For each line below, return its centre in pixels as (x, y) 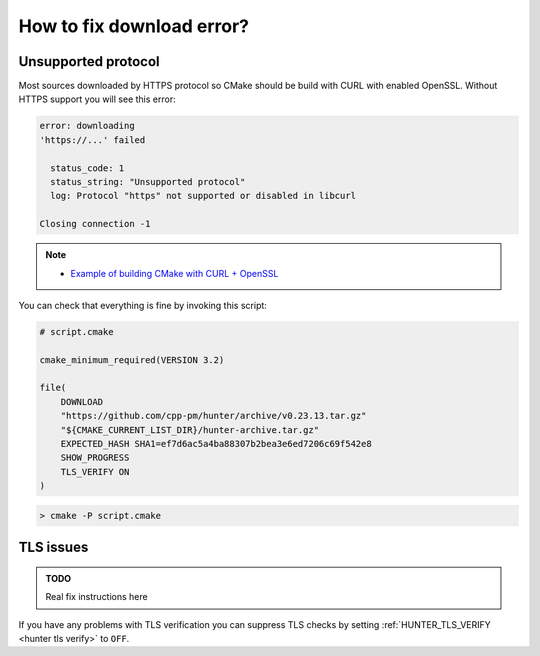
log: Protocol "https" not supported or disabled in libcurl (203, 196)
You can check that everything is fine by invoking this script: (142, 305)
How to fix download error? (134, 26)
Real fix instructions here (97, 597)
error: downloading (87, 126)
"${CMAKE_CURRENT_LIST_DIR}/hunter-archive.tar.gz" (190, 429)
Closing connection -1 (95, 224)
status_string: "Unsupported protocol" (148, 181)
